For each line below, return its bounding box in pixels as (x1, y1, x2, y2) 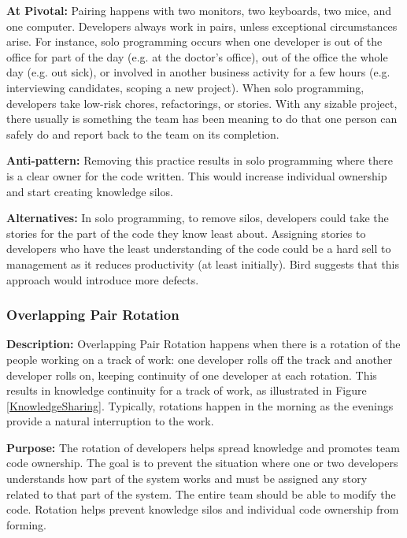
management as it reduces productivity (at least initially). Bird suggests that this (6, 255, 400, 272)
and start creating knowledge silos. (6, 183, 173, 199)
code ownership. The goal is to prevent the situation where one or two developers (6, 455, 398, 471)
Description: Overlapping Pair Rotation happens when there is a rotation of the (6, 336, 401, 352)
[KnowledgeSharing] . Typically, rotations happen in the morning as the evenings (6, 397, 394, 414)
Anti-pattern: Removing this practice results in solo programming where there (6, 152, 393, 169)
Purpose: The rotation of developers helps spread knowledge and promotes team (6, 439, 400, 455)
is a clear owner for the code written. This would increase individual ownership (6, 167, 387, 184)
